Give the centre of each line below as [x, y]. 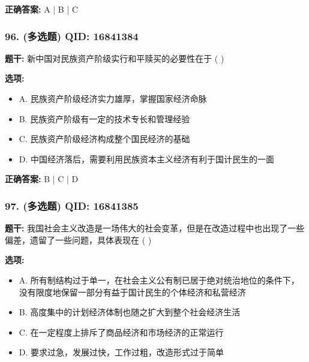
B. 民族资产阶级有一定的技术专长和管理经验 [104, 118]
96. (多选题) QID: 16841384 [72, 36]
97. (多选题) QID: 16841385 [72, 205]
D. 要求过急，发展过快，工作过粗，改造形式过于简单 [121, 352]
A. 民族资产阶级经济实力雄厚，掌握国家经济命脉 [113, 98]
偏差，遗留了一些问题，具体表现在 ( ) [78, 239]
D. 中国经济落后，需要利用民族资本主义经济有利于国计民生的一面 [147, 159]
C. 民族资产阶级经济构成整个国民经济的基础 [104, 139]
